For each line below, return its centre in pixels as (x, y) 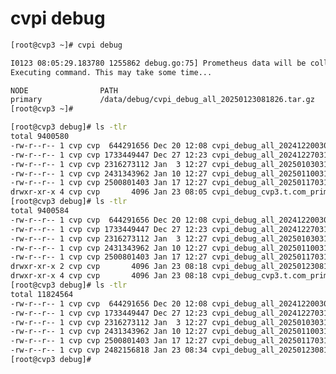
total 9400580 (40, 137)
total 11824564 (42, 294)
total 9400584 (40, 211)
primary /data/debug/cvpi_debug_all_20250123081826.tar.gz (162, 100)
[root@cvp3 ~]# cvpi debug (66, 45)
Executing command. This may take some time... (111, 72)
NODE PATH (64, 90)
